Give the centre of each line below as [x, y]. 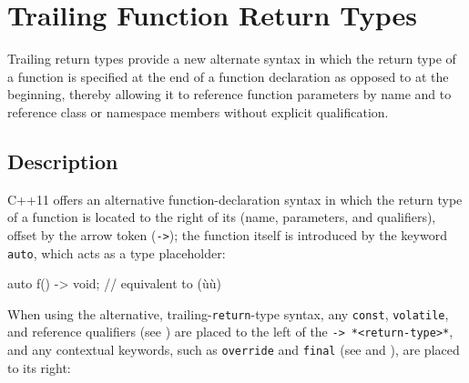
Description [63, 161]
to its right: [39, 367]
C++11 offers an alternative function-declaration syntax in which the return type [235, 199]
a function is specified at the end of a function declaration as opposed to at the [228, 76]
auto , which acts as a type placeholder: [117, 252]
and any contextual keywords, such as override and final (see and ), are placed [234, 350]
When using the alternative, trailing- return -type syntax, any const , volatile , [228, 313]
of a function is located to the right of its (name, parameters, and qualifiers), [222, 217]
